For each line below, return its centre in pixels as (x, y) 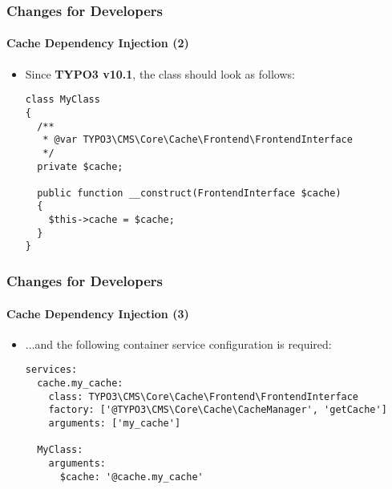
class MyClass (63, 100)
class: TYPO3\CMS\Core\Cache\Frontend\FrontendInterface (204, 396)
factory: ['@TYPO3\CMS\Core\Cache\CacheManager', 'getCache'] (218, 410)
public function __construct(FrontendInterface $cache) (189, 193)
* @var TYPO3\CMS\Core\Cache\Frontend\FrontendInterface (198, 140)
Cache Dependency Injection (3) (98, 313)
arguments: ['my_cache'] (115, 423)
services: (51, 370)
